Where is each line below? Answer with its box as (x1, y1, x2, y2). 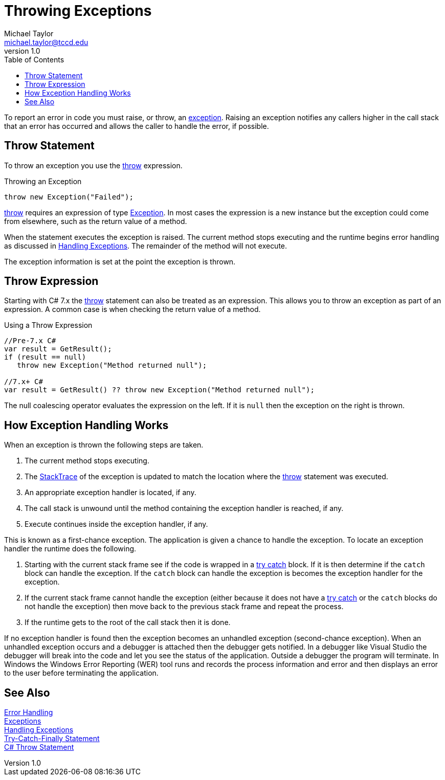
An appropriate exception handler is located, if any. (25, 488, 196, 497)
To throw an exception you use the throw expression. (4, 161, 183, 170)
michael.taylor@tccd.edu (4, 37, 88, 47)
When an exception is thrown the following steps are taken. (4, 440, 204, 450)
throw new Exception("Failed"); (4, 192, 133, 201)
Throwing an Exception (4, 176, 82, 186)
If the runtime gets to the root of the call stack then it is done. (25, 618, 231, 627)
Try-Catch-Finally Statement (4, 734, 100, 743)
